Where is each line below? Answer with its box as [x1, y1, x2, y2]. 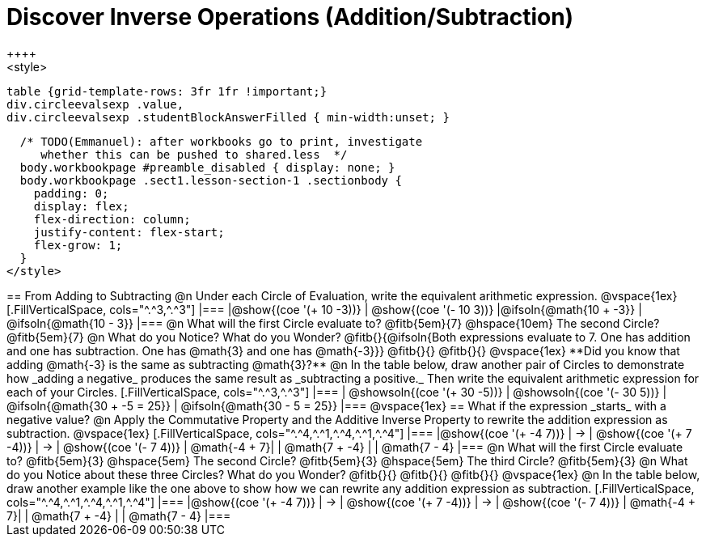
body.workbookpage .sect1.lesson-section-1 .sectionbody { [19, 173, 402, 187]
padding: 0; [33, 186, 109, 200]
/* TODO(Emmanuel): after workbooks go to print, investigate [19, 134, 423, 148]
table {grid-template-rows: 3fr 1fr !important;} [6, 84, 328, 98]
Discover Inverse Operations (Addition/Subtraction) [6, 3, 574, 31]
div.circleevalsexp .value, [6, 97, 184, 111]
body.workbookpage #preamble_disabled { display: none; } [19, 160, 395, 174]
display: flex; [33, 199, 129, 213]
